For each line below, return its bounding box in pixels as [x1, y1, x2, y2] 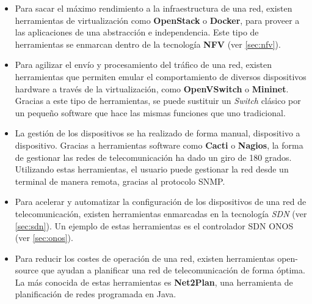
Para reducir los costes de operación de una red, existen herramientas [15, 251, 275, 264]
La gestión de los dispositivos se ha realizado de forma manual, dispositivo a [15, 127, 300, 139]
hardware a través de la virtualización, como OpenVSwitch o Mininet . [15, 82, 289, 95]
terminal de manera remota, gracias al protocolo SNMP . [15, 174, 225, 187]
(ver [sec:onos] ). [15, 231, 73, 244]
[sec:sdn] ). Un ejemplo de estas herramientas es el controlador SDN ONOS [15, 219, 294, 232]
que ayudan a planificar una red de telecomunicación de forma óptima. [41, 264, 305, 276]
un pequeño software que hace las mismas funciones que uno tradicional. [15, 106, 286, 119]
